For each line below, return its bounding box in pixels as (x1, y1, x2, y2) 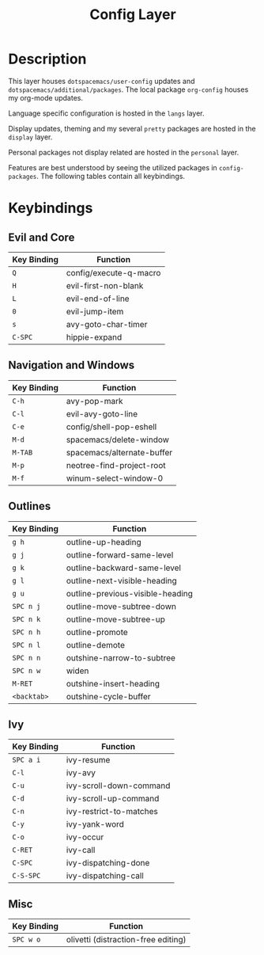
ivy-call (66, 845, 96, 856)
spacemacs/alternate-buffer (66, 447, 172, 458)
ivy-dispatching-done (66, 858, 150, 869)
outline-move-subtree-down (66, 600, 176, 611)
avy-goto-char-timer (66, 318, 148, 329)
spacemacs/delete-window (66, 434, 170, 445)
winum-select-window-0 (66, 473, 164, 484)
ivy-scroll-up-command (66, 793, 160, 805)
